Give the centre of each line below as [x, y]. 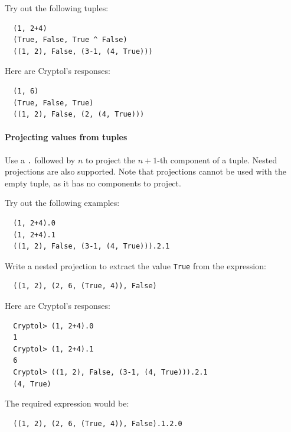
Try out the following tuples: [57, 8]
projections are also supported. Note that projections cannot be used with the [145, 171]
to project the [110, 159]
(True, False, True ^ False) [70, 40]
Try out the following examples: [62, 203]
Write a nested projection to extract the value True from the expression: [135, 265]
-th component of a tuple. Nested [217, 159]
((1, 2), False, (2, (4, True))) [79, 115]
